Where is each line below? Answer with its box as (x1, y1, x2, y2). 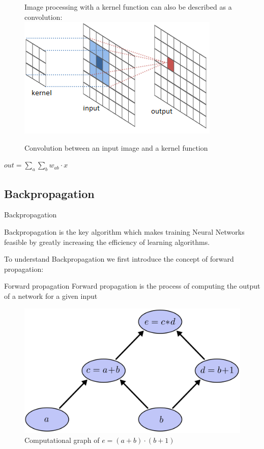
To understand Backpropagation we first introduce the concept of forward (4, 254, 234, 264)
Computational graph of (24, 435, 100, 445)
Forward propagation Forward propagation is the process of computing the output (4, 280, 260, 291)
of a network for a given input (4, 290, 98, 301)
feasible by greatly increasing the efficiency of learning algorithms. (4, 236, 210, 247)
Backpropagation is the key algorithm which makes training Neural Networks (4, 226, 245, 237)
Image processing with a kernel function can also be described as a (24, 2, 232, 12)
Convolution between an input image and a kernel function (24, 142, 208, 153)
